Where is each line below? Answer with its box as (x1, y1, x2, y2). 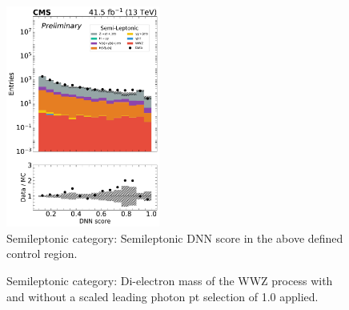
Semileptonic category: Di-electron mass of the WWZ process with (6, 272, 333, 288)
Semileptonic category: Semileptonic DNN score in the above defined (6, 229, 343, 246)
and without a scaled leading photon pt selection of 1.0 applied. (6, 288, 319, 304)
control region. (6, 245, 78, 262)
